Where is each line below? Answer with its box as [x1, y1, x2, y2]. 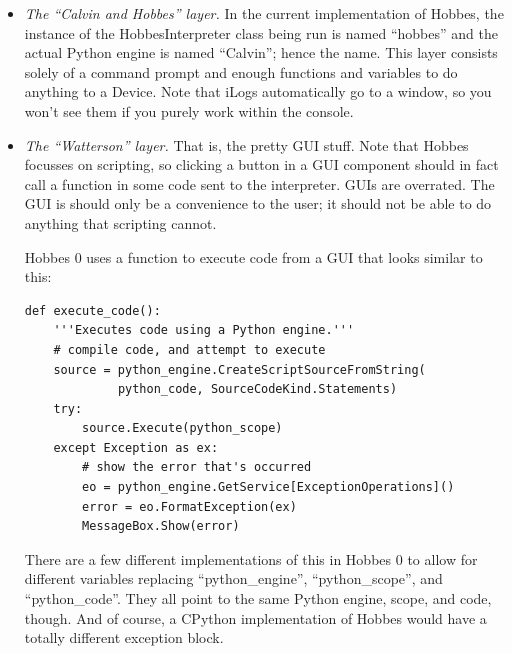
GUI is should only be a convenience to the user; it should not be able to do [24, 193, 492, 214]
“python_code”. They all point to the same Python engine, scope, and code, [24, 588, 492, 609]
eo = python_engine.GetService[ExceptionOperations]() [82, 480, 455, 495]
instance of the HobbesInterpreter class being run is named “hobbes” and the [24, 22, 498, 43]
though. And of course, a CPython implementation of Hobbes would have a [24, 607, 487, 628]
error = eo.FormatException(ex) [82, 499, 297, 514]
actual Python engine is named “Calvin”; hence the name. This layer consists [24, 42, 498, 63]
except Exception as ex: [53, 440, 219, 455]
